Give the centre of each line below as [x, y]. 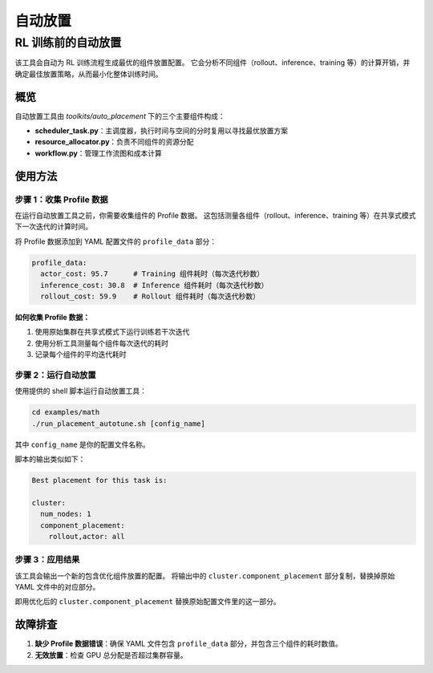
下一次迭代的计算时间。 [53, 227]
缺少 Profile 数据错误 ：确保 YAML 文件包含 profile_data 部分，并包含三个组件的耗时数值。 [188, 644]
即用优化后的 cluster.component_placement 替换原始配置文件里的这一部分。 [148, 602]
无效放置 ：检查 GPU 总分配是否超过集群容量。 [111, 655]
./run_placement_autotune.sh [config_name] [119, 424]
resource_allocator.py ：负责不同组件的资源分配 [114, 142]
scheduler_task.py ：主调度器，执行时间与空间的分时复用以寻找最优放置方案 [162, 131]
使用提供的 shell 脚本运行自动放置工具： [81, 391]
